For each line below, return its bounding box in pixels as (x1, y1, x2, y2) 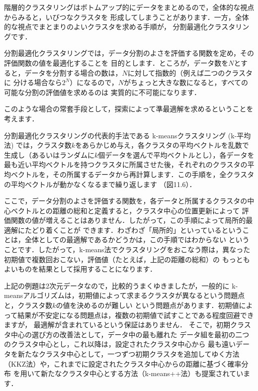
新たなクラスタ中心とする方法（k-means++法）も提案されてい (41, 368, 244, 379)
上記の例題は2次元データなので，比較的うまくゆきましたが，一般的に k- (4, 280, 238, 291)
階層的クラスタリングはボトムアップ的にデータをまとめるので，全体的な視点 (4, 2, 255, 12)
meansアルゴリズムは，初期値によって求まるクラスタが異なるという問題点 (4, 290, 245, 300)
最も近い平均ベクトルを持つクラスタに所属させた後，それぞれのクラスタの (4, 159, 248, 170)
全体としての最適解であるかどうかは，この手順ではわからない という (24, 234, 250, 245)
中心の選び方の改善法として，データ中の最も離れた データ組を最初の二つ (10, 329, 250, 339)
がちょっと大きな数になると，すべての (124, 77, 248, 88)
